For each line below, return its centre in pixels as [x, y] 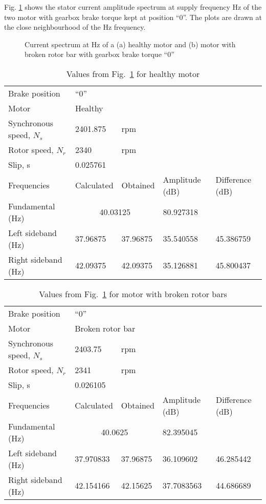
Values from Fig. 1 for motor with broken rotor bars [133, 294]
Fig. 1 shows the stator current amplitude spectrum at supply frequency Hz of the [133, 7]
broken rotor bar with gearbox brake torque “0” [99, 54]
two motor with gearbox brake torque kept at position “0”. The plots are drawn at [133, 17]
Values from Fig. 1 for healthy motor [133, 73]
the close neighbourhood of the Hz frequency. [75, 27]
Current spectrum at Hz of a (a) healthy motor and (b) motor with [130, 44]
